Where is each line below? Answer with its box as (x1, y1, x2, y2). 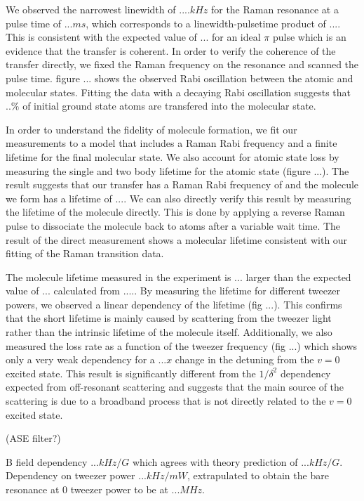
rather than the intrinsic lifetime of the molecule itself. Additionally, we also (6, 325, 332, 339)
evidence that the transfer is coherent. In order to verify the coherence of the (6, 43, 336, 58)
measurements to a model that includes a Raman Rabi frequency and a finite (6, 136, 337, 150)
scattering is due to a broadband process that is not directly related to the (6, 393, 326, 408)
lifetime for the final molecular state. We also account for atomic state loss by (6, 149, 339, 164)
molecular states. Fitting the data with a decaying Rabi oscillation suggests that (6, 84, 351, 99)
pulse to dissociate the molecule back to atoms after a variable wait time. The (6, 218, 341, 233)
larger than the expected (245, 269, 351, 284)
